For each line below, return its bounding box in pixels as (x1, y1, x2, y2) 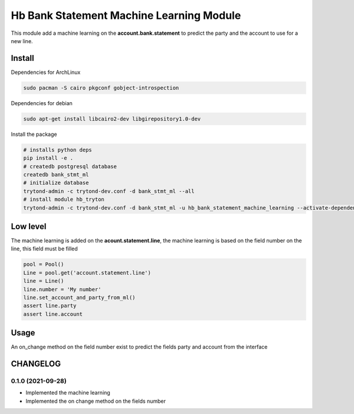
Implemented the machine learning (25, 389, 110, 396)
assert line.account (23, 311, 83, 317)
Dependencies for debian (11, 99, 73, 106)
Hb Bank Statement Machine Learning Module (11, 9, 241, 22)
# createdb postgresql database (23, 163, 117, 169)
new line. (11, 37, 33, 44)
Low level (11, 221, 47, 232)
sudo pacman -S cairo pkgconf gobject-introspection (23, 84, 179, 91)
